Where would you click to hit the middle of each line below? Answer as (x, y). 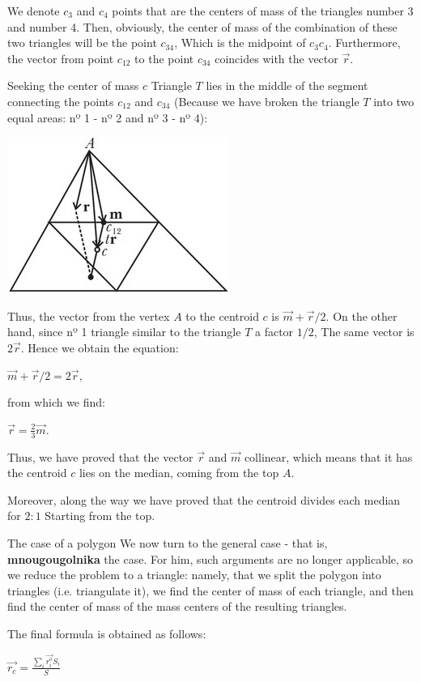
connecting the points (61, 101)
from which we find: (56, 402)
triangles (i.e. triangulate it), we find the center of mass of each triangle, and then (210, 590)
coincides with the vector (276, 58)
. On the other (361, 315)
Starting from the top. (100, 516)
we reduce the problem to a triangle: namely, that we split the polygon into (194, 575)
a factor (274, 332)
